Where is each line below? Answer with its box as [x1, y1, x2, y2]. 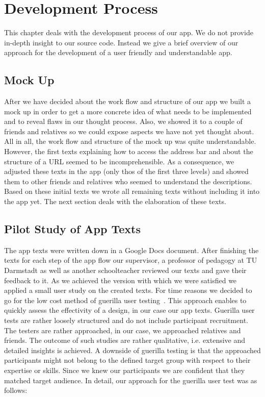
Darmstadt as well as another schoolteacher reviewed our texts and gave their [4, 265, 247, 276]
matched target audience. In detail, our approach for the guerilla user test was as [4, 375, 257, 385]
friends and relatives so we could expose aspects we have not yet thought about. [4, 126, 254, 136]
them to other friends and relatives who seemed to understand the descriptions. [4, 176, 252, 186]
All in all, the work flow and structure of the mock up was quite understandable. [4, 136, 256, 146]
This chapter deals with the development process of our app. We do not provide [4, 27, 253, 38]
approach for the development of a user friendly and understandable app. [4, 47, 232, 58]
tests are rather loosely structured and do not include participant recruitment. [4, 315, 248, 325]
